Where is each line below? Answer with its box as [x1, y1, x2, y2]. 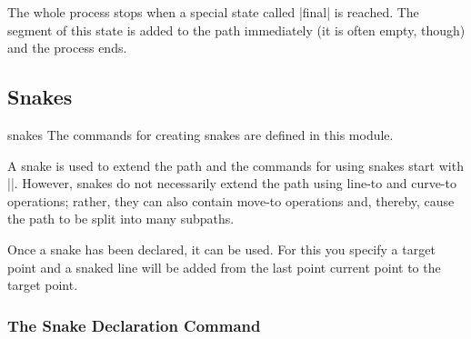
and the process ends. [7, 38, 127, 57]
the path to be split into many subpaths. [7, 209, 235, 228]
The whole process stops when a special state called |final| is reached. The [7, 3, 419, 21]
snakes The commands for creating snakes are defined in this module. [7, 125, 394, 144]
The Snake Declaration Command [7, 314, 261, 336]
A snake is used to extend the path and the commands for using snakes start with [7, 155, 464, 174]
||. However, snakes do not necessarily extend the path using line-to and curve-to [7, 174, 456, 193]
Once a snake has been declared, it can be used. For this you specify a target [7, 239, 436, 258]
